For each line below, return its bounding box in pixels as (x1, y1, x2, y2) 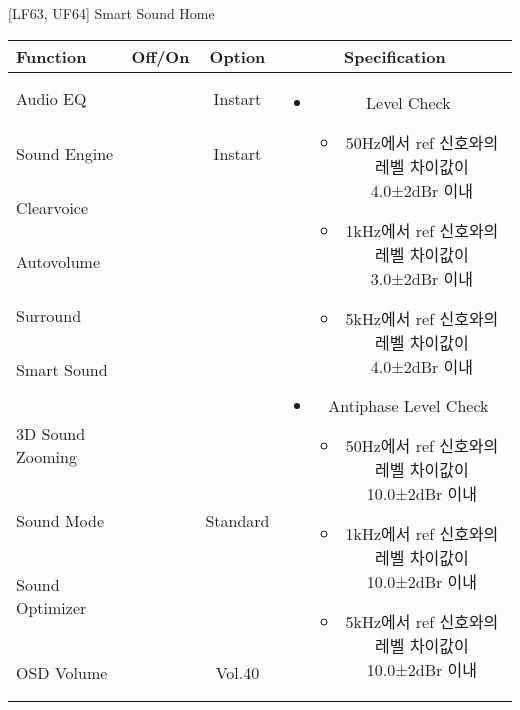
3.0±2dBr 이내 (370, 266, 474, 290)
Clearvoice (16, 195, 89, 219)
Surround (16, 304, 82, 328)
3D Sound (16, 422, 86, 446)
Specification (343, 44, 446, 68)
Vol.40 (215, 660, 260, 684)
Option (209, 44, 266, 68)
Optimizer (16, 596, 87, 620)
